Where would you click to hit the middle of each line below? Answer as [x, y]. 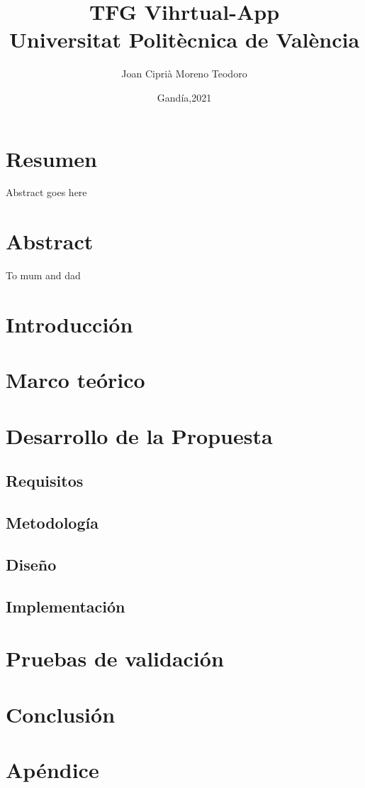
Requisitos [45, 481]
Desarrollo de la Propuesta [139, 435]
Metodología [52, 523]
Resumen [51, 158]
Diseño [31, 564]
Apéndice [52, 769]
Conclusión [61, 714]
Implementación [66, 606]
